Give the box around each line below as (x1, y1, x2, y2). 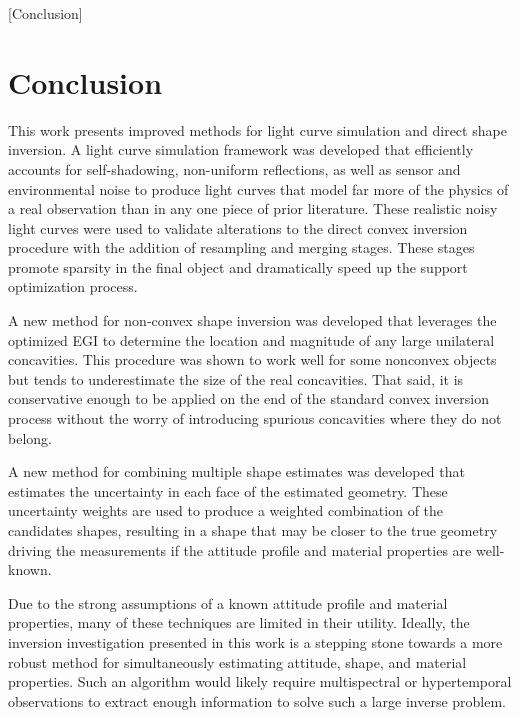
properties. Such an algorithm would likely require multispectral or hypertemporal (8, 671, 512, 692)
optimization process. (8, 276, 138, 297)
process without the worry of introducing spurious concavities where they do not (8, 408, 502, 429)
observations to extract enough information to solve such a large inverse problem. (8, 690, 506, 711)
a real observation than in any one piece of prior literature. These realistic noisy (8, 198, 498, 219)
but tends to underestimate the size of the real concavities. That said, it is (8, 368, 464, 389)
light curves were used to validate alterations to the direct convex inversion (8, 217, 468, 238)
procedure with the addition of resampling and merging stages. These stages (8, 237, 475, 258)
